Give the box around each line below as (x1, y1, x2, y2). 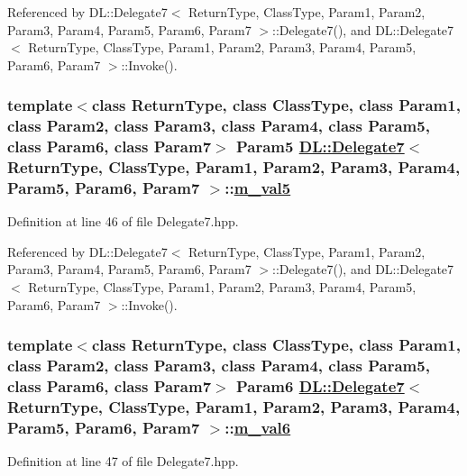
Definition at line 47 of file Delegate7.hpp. (7, 452, 239, 471)
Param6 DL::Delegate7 (235, 375, 405, 398)
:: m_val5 (224, 176, 291, 198)
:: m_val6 (224, 416, 291, 438)
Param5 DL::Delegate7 (235, 135, 405, 158)
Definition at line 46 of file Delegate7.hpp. (7, 212, 239, 231)
